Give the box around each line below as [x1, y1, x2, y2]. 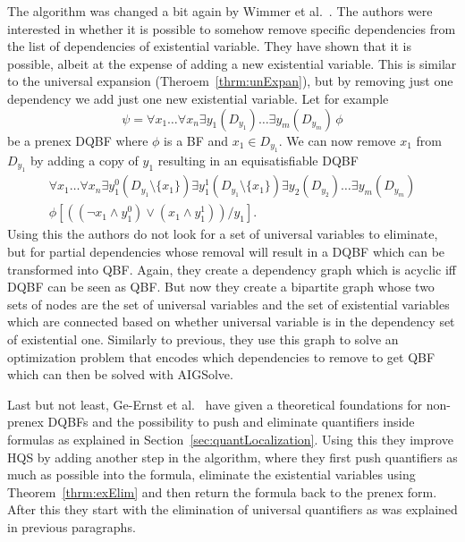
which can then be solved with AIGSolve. [7, 365, 233, 384]
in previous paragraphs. [7, 517, 136, 536]
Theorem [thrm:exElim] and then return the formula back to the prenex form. [7, 482, 437, 501]
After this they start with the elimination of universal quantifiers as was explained [7, 500, 458, 519]
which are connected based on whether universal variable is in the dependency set [7, 312, 455, 331]
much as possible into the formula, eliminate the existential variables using [7, 465, 416, 484]
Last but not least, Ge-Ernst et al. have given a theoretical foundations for [7, 394, 423, 413]
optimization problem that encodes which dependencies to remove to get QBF [7, 347, 435, 366]
